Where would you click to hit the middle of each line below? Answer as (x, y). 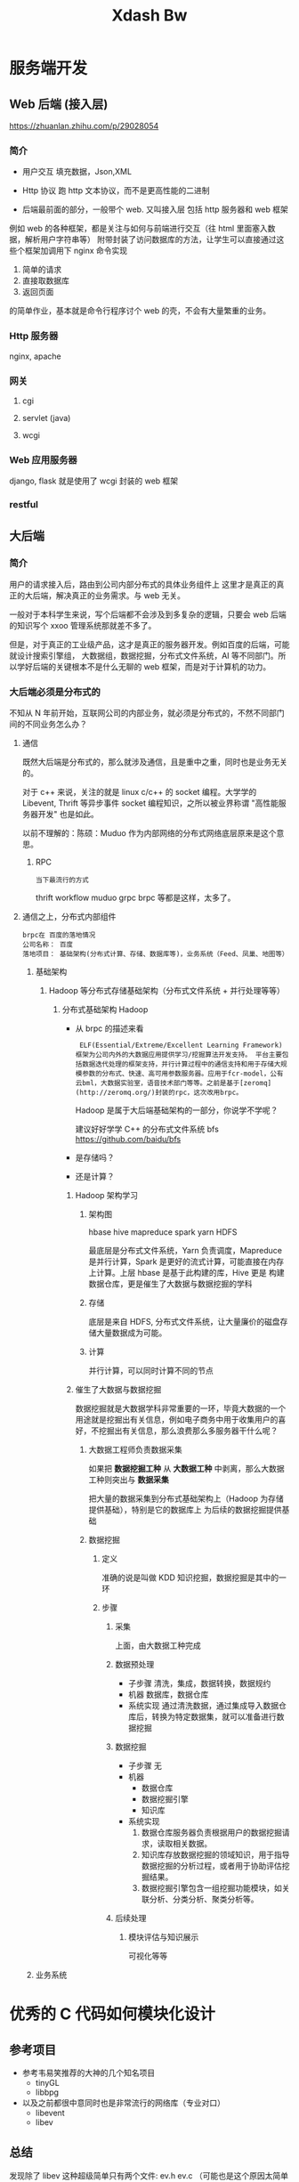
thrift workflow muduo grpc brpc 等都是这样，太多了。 (135, 898)
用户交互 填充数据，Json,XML (77, 172)
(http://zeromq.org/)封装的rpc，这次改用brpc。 (159, 1093)
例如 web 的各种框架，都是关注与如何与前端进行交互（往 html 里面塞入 (139, 229)
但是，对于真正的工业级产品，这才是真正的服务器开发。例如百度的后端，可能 (149, 644)
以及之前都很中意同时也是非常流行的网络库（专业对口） (123, 2103)
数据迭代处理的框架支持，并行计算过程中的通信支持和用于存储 (178, 1065)
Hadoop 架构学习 (107, 1196)
